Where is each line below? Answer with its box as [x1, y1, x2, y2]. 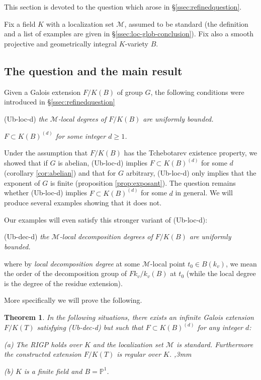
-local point [150, 258, 186, 268]
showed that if [4, 157, 48, 168]
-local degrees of [58, 113, 107, 124]
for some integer [55, 130, 106, 141]
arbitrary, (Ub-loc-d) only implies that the [126, 168, 256, 178]
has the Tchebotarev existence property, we [124, 147, 257, 158]
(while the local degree [186, 268, 256, 279]
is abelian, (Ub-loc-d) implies [58, 157, 148, 168]
